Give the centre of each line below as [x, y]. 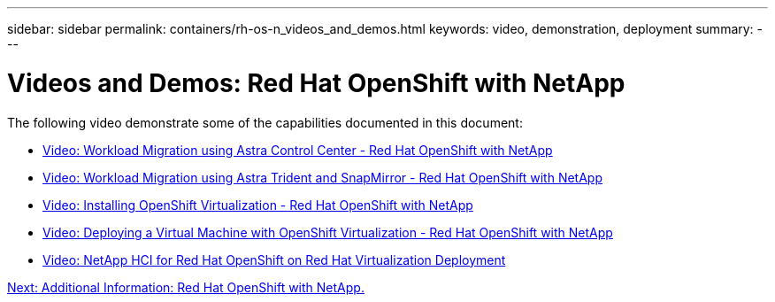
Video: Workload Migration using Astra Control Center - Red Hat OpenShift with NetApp [298, 150]
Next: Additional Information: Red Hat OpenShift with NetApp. [186, 287]
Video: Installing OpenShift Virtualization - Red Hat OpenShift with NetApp [258, 205]
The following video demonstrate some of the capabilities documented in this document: [265, 122]
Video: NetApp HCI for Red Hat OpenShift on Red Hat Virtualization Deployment [274, 259]
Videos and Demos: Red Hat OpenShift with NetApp [316, 83]
